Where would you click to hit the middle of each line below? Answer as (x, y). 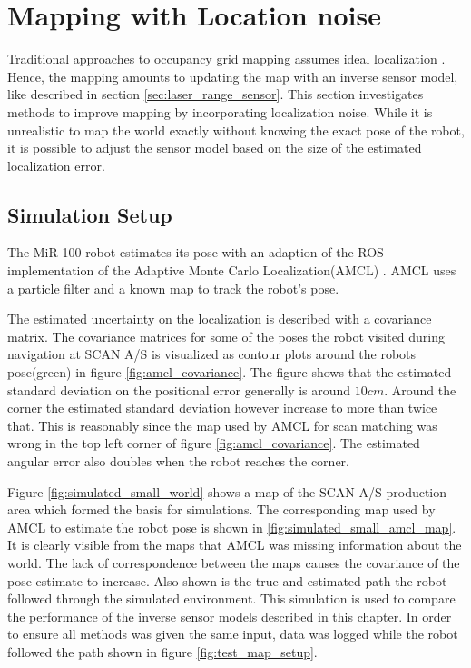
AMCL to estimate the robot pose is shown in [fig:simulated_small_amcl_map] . (232, 527)
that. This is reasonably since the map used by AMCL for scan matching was (222, 425)
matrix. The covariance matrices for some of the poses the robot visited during (226, 336)
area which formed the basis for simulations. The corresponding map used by (221, 509)
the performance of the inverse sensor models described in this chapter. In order (230, 616)
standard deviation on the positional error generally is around (179, 389)
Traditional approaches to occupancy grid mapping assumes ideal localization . (226, 59)
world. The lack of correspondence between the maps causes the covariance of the (234, 562)
